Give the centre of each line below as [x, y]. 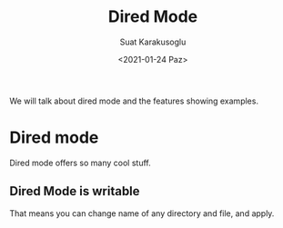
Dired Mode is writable [75, 191]
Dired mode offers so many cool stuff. [81, 163]
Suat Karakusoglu [153, 42]
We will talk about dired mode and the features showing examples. [134, 101]
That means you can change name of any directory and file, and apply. [142, 213]
